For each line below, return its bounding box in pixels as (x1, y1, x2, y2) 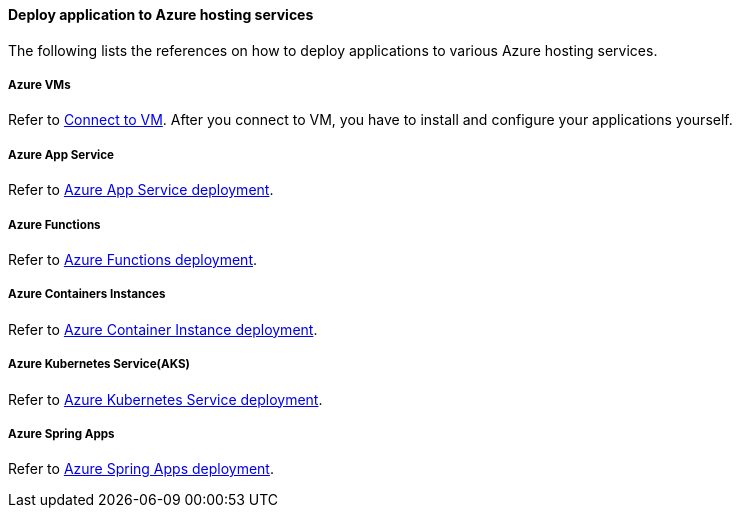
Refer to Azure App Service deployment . (8, 181, 274, 199)
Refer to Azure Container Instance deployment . (8, 320, 318, 338)
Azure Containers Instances (8, 287, 166, 302)
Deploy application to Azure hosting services (8, 6, 314, 23)
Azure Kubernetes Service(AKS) (8, 357, 190, 372)
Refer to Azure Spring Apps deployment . (8, 460, 274, 478)
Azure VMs (8, 78, 71, 92)
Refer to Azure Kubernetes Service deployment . (8, 390, 323, 408)
